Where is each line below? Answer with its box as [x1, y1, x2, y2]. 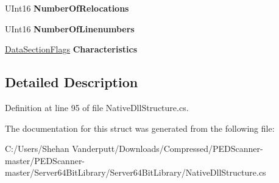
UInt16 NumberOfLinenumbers [5, 22, 135, 35]
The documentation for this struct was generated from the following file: [5, 121, 275, 134]
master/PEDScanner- [5, 154, 85, 167]
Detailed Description [5, 73, 138, 91]
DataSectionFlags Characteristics [5, 43, 138, 56]
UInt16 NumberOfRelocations [5, 2, 129, 14]
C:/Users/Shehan [5, 142, 69, 155]
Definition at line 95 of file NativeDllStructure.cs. [5, 101, 189, 113]
